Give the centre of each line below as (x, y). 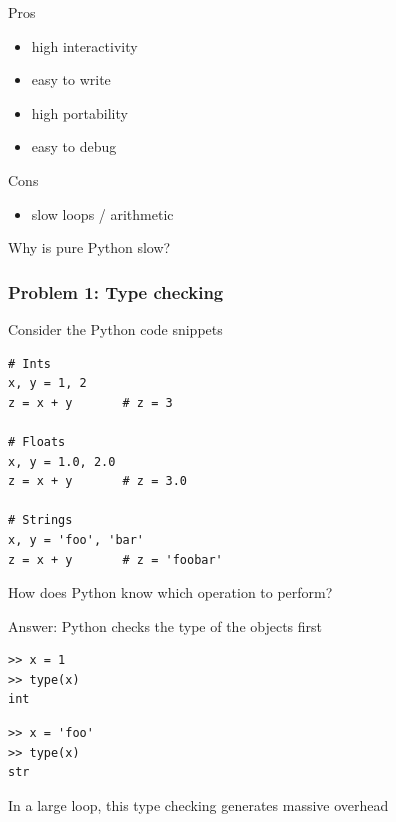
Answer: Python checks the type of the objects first (165, 625)
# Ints (29, 363)
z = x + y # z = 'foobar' (115, 559)
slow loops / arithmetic (102, 213)
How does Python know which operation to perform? (170, 592)
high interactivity (84, 45)
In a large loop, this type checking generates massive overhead (198, 804)
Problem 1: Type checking (116, 291)
